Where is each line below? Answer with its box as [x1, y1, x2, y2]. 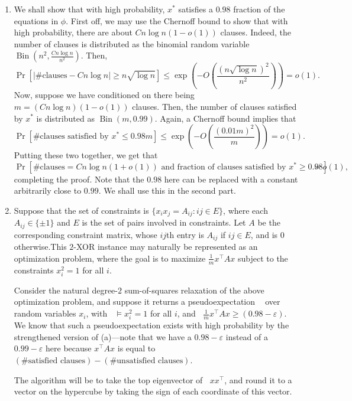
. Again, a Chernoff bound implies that [154, 112, 296, 124]
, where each [223, 204, 268, 216]
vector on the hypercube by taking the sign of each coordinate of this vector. [14, 385, 292, 397]
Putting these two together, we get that [14, 149, 158, 161]
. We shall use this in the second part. [98, 184, 236, 197]
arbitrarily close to [14, 184, 82, 197]
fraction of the [233, 3, 285, 15]
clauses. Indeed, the [220, 26, 292, 38]
